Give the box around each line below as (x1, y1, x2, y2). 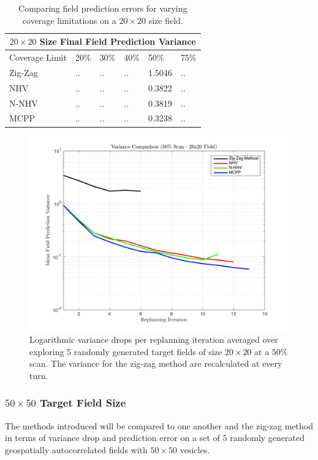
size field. (148, 13, 183, 26)
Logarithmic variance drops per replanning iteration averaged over (29, 333, 278, 346)
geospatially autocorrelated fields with (5, 443, 148, 456)
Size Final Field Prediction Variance (39, 35, 196, 48)
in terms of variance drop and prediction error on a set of (5, 431, 220, 444)
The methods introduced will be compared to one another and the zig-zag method (5, 419, 314, 432)
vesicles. (180, 443, 210, 456)
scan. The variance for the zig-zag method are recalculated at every (29, 357, 282, 370)
